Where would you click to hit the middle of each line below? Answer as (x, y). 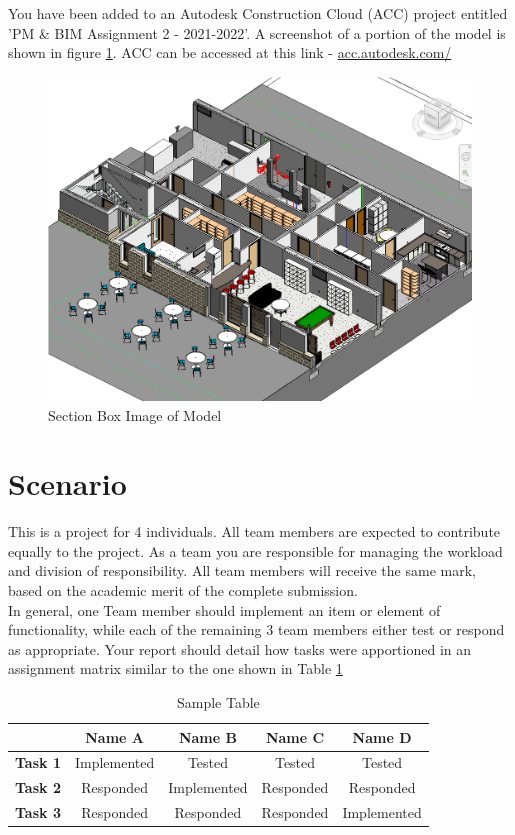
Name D (382, 736)
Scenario (67, 483)
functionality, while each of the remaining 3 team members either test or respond (256, 629)
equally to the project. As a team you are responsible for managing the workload (255, 550)
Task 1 (38, 762)
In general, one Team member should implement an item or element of (224, 609)
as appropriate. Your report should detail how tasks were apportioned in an (240, 648)
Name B (207, 736)
